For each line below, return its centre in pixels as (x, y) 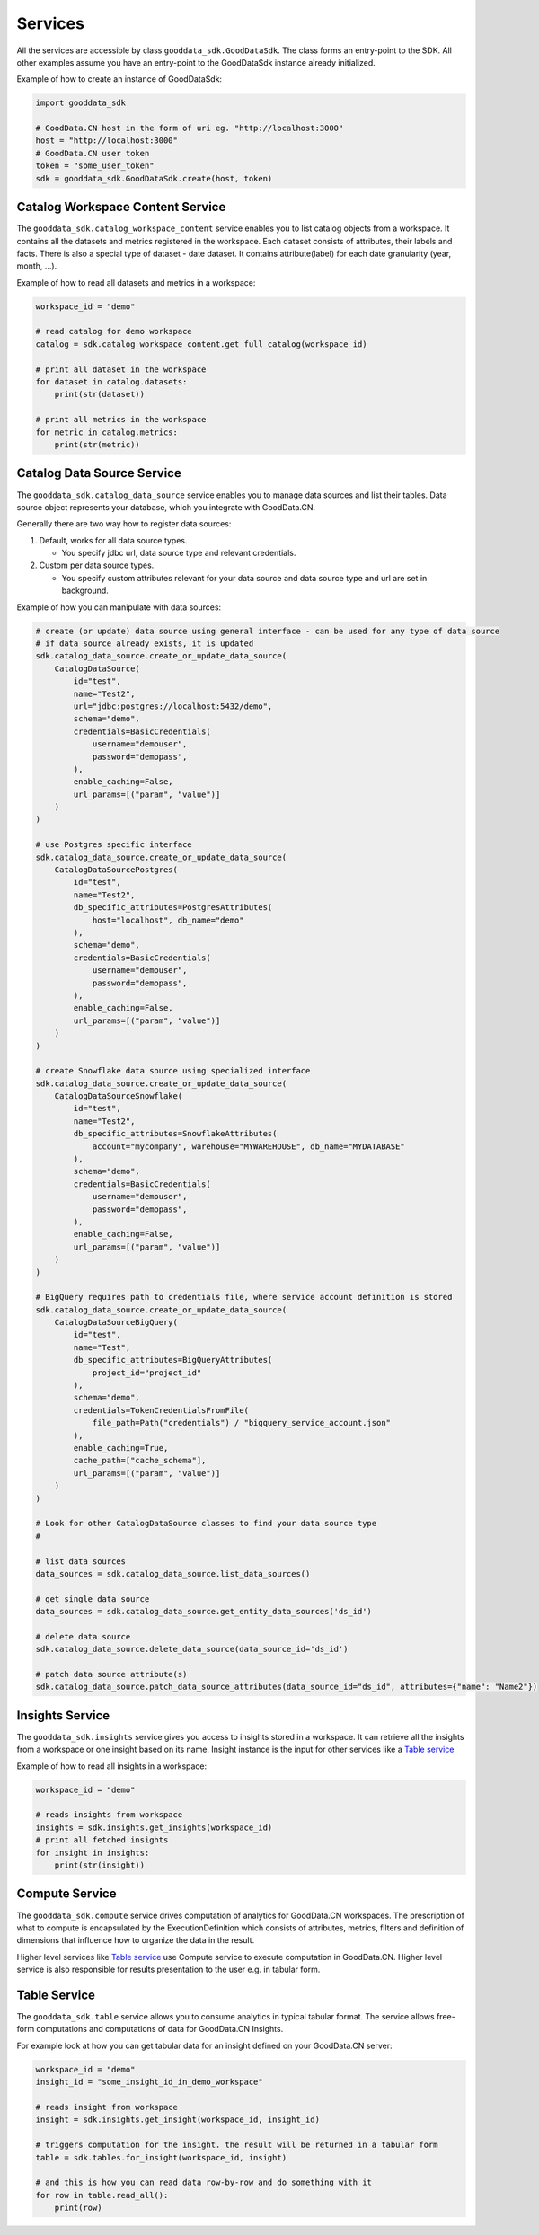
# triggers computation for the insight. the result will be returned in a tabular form (237, 2145)
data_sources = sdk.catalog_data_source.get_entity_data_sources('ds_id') (204, 1612)
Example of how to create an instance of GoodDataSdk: (119, 79)
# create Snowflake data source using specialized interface (173, 1071)
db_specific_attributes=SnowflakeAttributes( (175, 1134)
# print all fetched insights (102, 1840)
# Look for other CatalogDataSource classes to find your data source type (206, 1524)
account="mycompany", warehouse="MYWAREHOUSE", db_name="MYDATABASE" (249, 1146)
